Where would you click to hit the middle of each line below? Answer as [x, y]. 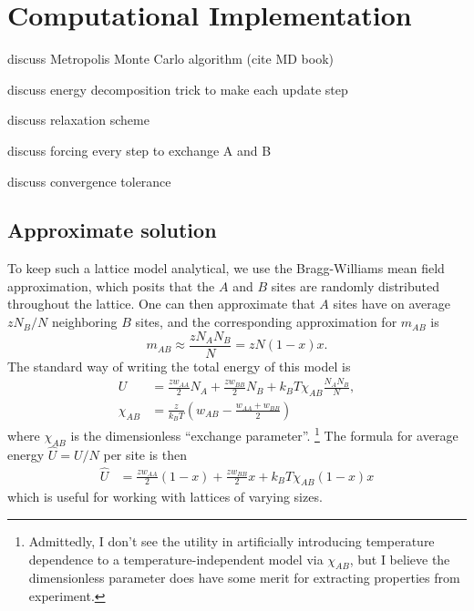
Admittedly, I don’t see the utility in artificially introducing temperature [232, 541]
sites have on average [392, 304]
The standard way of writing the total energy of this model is [179, 366]
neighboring [84, 322]
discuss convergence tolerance [89, 181]
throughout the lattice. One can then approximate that [161, 304]
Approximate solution [112, 230]
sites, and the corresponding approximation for [266, 322]
